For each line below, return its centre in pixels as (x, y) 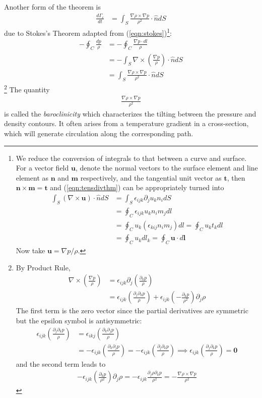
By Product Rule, (43, 267)
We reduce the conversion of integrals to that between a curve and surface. (131, 158)
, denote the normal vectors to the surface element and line (167, 168)
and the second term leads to (61, 363)
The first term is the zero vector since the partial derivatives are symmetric (132, 310)
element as (32, 177)
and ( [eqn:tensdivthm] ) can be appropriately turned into (137, 187)
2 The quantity (27, 89)
